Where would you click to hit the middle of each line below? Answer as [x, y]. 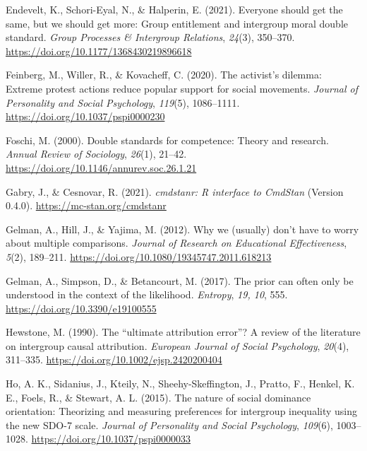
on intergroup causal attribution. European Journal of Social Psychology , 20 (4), [178, 345]
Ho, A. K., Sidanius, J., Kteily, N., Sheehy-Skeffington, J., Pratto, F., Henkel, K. [180, 383]
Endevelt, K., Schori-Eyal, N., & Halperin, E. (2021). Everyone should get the [174, 9]
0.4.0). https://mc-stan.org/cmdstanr [86, 205]
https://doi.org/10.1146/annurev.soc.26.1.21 [101, 167]
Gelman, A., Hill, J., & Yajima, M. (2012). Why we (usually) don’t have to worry [182, 229]
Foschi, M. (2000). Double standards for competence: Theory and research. [167, 140]
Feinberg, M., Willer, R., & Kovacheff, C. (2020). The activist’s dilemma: [164, 75]
